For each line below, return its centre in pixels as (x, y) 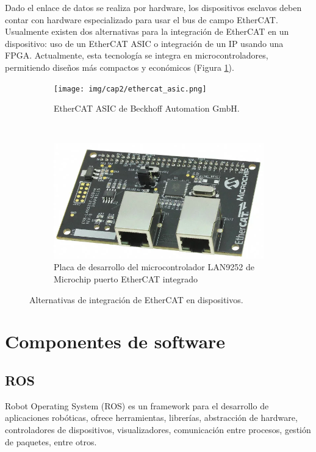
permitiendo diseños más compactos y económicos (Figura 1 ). (120, 67)
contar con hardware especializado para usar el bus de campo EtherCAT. (142, 19)
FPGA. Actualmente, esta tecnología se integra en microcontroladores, (137, 55)
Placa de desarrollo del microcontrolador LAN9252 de (154, 267)
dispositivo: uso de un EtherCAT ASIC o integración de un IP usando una (144, 43)
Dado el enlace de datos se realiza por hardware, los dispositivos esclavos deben (153, 7)
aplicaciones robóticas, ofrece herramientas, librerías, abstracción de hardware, (151, 418)
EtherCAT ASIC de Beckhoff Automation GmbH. (147, 108)
